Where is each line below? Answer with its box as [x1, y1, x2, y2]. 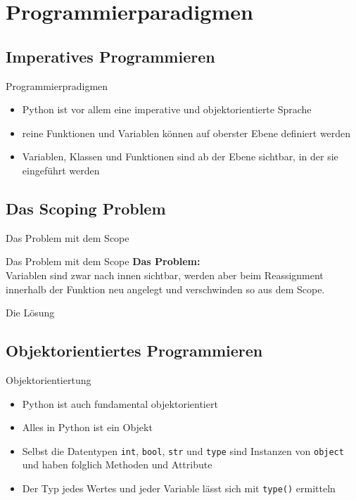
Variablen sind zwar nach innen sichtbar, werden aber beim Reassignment [6, 267, 324, 282]
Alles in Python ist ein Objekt [22, 420, 153, 435]
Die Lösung [6, 305, 55, 320]
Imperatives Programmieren [6, 45, 215, 67]
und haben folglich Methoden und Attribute [22, 457, 212, 472]
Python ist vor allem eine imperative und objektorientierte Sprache [22, 102, 312, 117]
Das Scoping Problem [6, 197, 166, 219]
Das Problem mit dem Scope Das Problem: [6, 254, 201, 269]
